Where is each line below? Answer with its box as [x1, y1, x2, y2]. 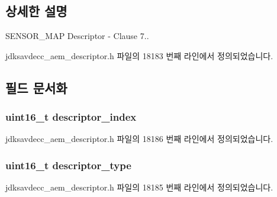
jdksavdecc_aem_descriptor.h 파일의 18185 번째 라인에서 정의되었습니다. [5, 181, 273, 193]
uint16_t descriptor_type [5, 157, 131, 172]
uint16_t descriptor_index [5, 109, 137, 124]
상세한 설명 [5, 2, 67, 20]
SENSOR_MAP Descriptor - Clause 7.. [5, 30, 149, 42]
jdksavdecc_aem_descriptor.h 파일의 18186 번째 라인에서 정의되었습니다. [5, 133, 273, 145]
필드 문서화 [5, 78, 67, 96]
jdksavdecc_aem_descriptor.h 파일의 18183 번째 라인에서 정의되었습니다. [5, 49, 273, 62]
